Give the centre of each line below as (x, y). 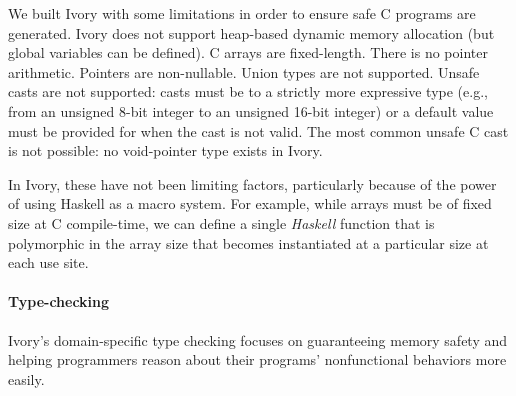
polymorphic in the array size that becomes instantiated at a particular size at (248, 242)
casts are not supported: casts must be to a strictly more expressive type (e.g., (248, 91)
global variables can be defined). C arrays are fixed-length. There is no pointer (248, 52)
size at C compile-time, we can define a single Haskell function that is (221, 222)
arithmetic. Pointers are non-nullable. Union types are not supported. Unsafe (244, 71)
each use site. (48, 262)
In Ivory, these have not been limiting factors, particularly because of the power (252, 183)
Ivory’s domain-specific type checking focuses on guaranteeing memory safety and (258, 339)
